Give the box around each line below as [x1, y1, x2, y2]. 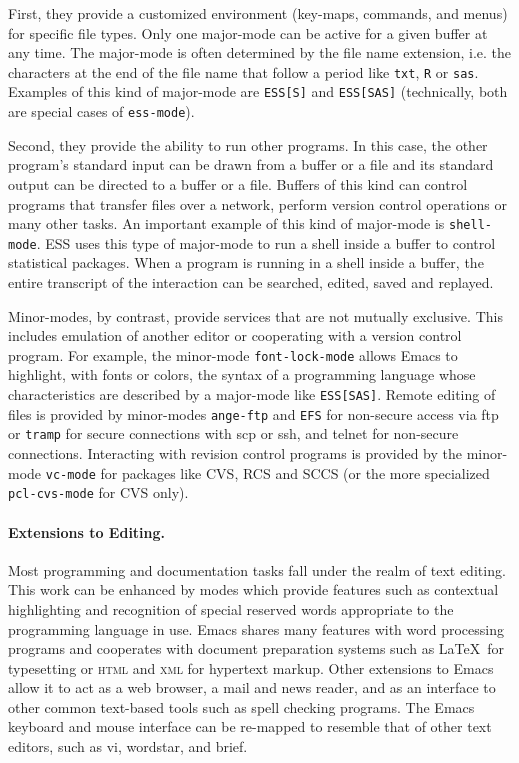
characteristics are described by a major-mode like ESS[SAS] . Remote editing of [8, 384, 496, 405]
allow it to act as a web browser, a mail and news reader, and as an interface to [8, 677, 496, 698]
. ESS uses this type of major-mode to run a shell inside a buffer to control [36, 232, 496, 253]
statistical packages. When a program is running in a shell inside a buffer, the [8, 252, 484, 273]
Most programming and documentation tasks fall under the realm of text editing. [8, 559, 506, 580]
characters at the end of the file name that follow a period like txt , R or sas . [8, 61, 479, 82]
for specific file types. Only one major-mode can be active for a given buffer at [8, 22, 488, 43]
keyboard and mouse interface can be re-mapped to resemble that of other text [8, 716, 492, 737]
